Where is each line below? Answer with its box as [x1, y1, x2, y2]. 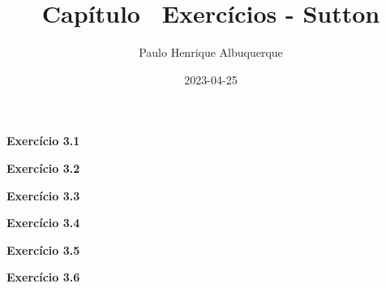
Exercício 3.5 [6, 241, 80, 258]
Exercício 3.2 [6, 159, 80, 176]
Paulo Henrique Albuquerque [139, 44, 283, 61]
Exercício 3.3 [6, 187, 80, 204]
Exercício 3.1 [6, 132, 80, 149]
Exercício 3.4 [6, 214, 80, 231]
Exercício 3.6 [6, 269, 80, 286]
